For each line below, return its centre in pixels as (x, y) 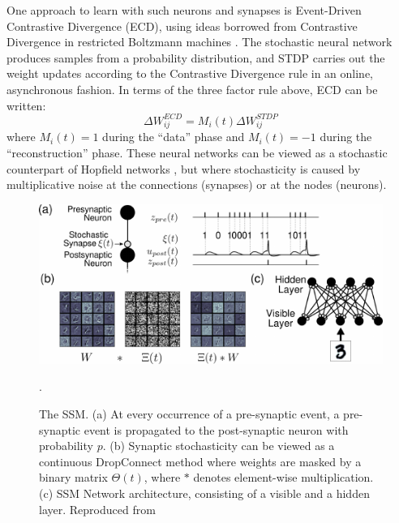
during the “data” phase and (174, 137)
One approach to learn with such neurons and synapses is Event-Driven (184, 10)
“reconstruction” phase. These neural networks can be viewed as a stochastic (197, 152)
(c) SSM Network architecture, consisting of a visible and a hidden (204, 493)
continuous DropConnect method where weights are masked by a (200, 461)
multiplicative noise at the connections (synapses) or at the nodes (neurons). (197, 184)
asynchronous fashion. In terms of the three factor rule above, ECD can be (192, 89)
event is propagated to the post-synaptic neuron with (216, 429)
